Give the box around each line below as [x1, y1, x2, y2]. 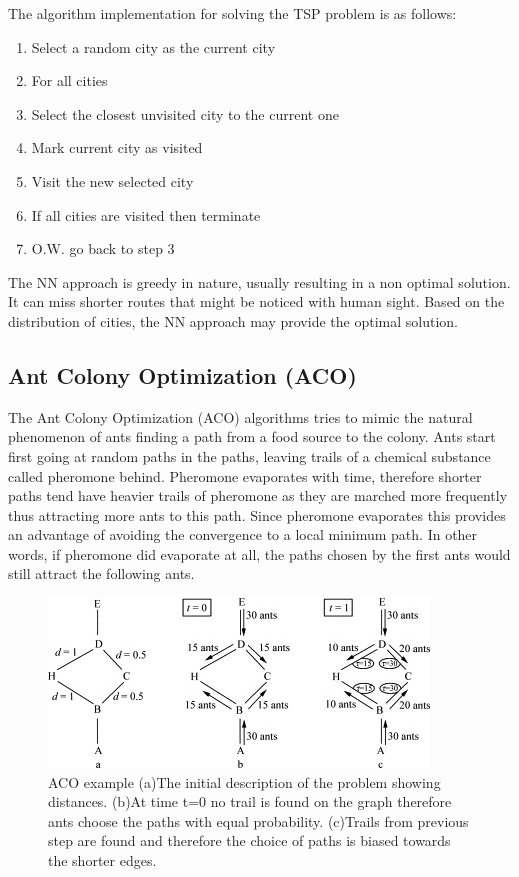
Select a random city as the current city [31, 36, 276, 57]
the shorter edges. [48, 850, 157, 871]
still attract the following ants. [8, 563, 195, 584]
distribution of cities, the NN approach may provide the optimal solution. [8, 310, 458, 331]
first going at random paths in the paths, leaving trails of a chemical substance [8, 445, 491, 466]
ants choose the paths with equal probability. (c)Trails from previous [48, 810, 469, 831]
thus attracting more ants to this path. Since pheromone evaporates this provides [8, 504, 506, 525]
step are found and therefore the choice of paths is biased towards [48, 830, 451, 851]
